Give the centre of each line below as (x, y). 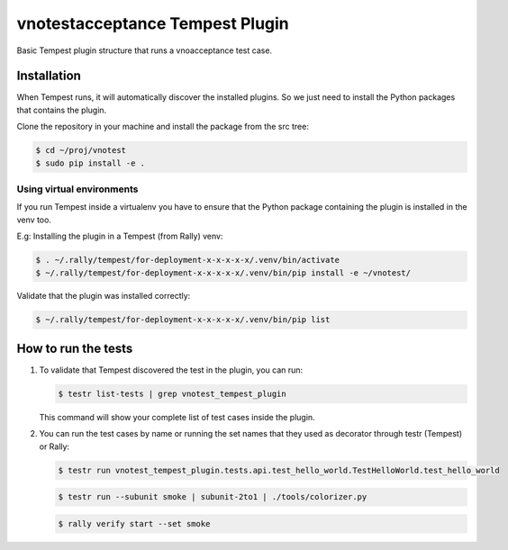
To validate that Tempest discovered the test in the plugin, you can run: (171, 370)
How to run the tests (75, 348)
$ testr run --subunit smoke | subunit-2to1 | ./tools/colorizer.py (213, 497)
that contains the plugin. (62, 110)
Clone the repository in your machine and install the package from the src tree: (163, 127)
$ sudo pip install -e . (91, 163)
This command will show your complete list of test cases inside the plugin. (177, 417)
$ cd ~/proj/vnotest (81, 150)
